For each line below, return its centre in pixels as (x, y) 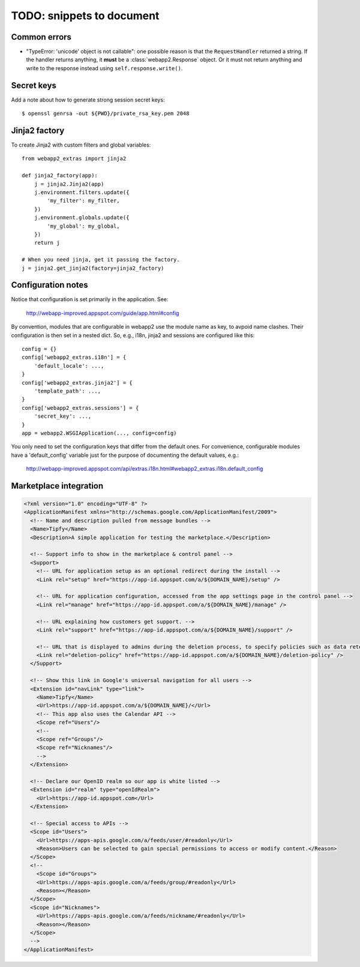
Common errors (41, 37)
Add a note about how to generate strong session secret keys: (88, 100)
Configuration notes (49, 285)
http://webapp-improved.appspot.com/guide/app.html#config (103, 313)
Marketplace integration (57, 486)
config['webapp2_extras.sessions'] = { (80, 408)
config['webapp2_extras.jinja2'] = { (77, 383)
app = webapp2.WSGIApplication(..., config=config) (99, 433)
